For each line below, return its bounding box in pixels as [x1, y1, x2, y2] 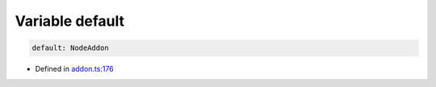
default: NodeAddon [31, 43, 109, 52]
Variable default [15, 12, 125, 30]
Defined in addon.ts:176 [35, 64, 115, 74]
